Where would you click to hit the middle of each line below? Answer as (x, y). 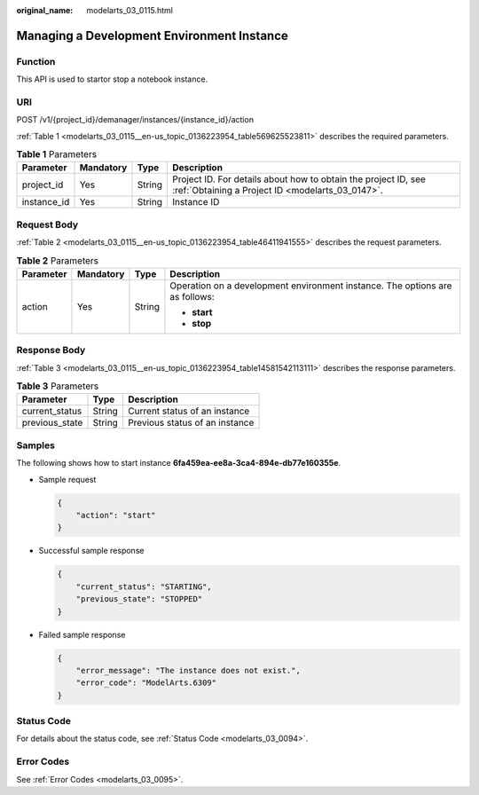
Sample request (67, 479)
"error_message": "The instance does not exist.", (188, 670)
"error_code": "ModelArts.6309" (146, 683)
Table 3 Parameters (58, 386)
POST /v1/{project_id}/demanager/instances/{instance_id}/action (135, 120)
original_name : (45, 10)
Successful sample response (91, 551)
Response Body (51, 350)
